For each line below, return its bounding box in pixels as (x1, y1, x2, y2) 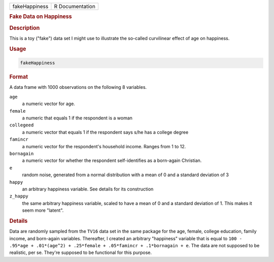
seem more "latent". (22, 207, 64, 213)
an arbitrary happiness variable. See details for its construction (22, 186, 154, 192)
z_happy (9, 193, 29, 199)
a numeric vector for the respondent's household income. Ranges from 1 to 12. (22, 143, 186, 149)
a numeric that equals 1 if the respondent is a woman (22, 115, 133, 121)
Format (9, 74, 28, 81)
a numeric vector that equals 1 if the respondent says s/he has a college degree (22, 129, 189, 135)
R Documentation (54, 3, 96, 10)
